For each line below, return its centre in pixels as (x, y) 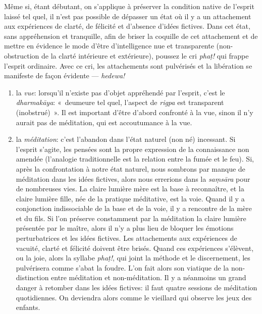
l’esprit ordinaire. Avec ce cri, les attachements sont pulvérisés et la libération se (128, 65)
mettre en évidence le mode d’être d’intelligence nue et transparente (109, 46)
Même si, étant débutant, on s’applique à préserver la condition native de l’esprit (129, 6)
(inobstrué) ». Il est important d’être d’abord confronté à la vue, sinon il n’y (135, 112)
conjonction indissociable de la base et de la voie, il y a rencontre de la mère (134, 208)
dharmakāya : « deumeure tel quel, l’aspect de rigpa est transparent (120, 102)
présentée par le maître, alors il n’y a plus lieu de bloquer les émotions (125, 228)
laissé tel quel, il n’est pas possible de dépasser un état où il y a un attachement (128, 16)
